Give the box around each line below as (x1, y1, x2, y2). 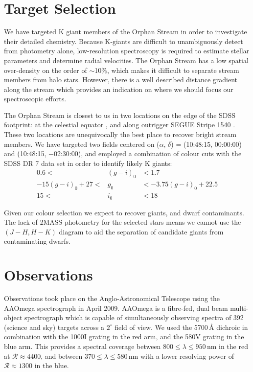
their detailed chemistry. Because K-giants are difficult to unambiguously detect (4, 36, 243, 46)
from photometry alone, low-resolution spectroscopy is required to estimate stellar (4, 46, 250, 56)
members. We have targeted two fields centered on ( (4, 139, 160, 149)
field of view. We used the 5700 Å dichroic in (115, 322, 248, 332)
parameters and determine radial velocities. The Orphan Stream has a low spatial (4, 55, 249, 65)
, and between (41, 350, 83, 361)
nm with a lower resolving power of (128, 350, 234, 361)
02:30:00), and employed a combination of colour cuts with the (53, 148, 242, 159)
